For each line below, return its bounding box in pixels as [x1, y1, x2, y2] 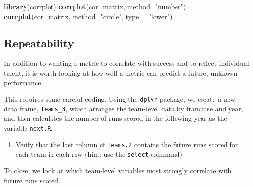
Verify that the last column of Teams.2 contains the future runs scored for [15, 139, 238, 149]
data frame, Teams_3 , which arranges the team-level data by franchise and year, [4, 103, 243, 113]
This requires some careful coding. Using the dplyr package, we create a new [4, 94, 236, 104]
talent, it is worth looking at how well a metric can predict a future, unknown [4, 67, 238, 78]
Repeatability [4, 35, 74, 50]
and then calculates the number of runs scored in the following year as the [4, 113, 227, 123]
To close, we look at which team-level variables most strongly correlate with [4, 165, 232, 176]
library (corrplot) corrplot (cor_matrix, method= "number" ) [4, 1, 186, 11]
